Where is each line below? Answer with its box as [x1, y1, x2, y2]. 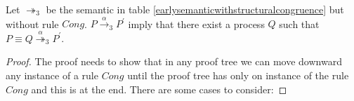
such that [279, 16, 320, 31]
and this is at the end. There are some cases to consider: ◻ [31, 81, 287, 96]
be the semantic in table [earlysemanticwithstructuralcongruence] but [46, 2, 344, 16]
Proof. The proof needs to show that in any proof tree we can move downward [6, 54, 342, 69]
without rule [6, 16, 59, 31]
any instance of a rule [6, 67, 98, 82]
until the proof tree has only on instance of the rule [127, 67, 349, 82]
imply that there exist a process [128, 16, 265, 31]
